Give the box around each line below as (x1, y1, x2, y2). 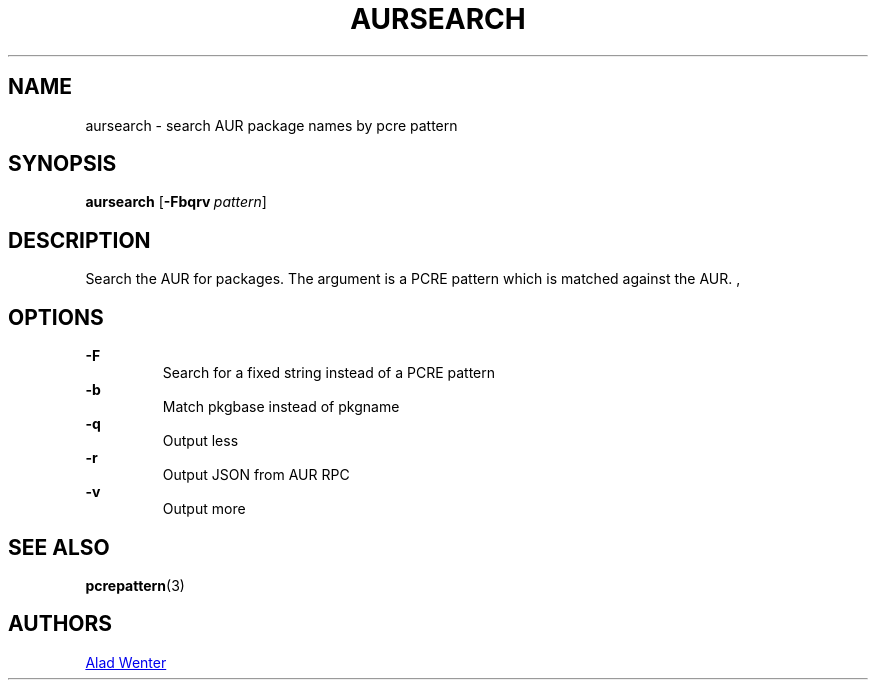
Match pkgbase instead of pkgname (162, 398, 400, 416)
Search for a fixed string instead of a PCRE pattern (162, 364, 496, 382)
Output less (162, 432, 239, 450)
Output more (162, 500, 246, 518)
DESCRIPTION (8, 227, 151, 253)
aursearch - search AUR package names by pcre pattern (85, 116, 458, 134)
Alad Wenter (85, 653, 167, 671)
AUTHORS (8, 611, 113, 637)
